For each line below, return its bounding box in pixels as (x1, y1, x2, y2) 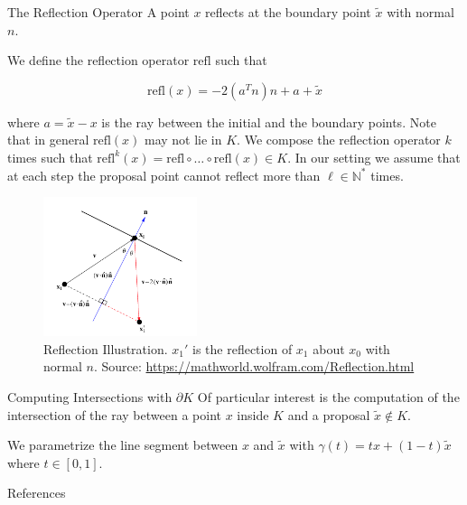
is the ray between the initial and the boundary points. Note (101, 112, 436, 131)
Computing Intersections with (7, 387, 173, 406)
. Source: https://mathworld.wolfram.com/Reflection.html (93, 357, 415, 376)
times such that (7, 147, 93, 166)
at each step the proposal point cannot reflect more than (7, 165, 321, 184)
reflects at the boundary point (205, 3, 371, 21)
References (7, 483, 66, 502)
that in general (7, 130, 89, 149)
